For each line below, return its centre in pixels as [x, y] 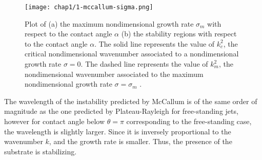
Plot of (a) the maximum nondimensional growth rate [109, 23]
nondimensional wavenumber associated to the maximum [114, 74]
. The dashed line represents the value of [144, 64]
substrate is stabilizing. [41, 151]
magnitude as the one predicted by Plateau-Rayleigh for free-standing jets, [121, 111]
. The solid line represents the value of [155, 43]
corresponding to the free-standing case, [189, 121]
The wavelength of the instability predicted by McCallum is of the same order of [131, 101]
